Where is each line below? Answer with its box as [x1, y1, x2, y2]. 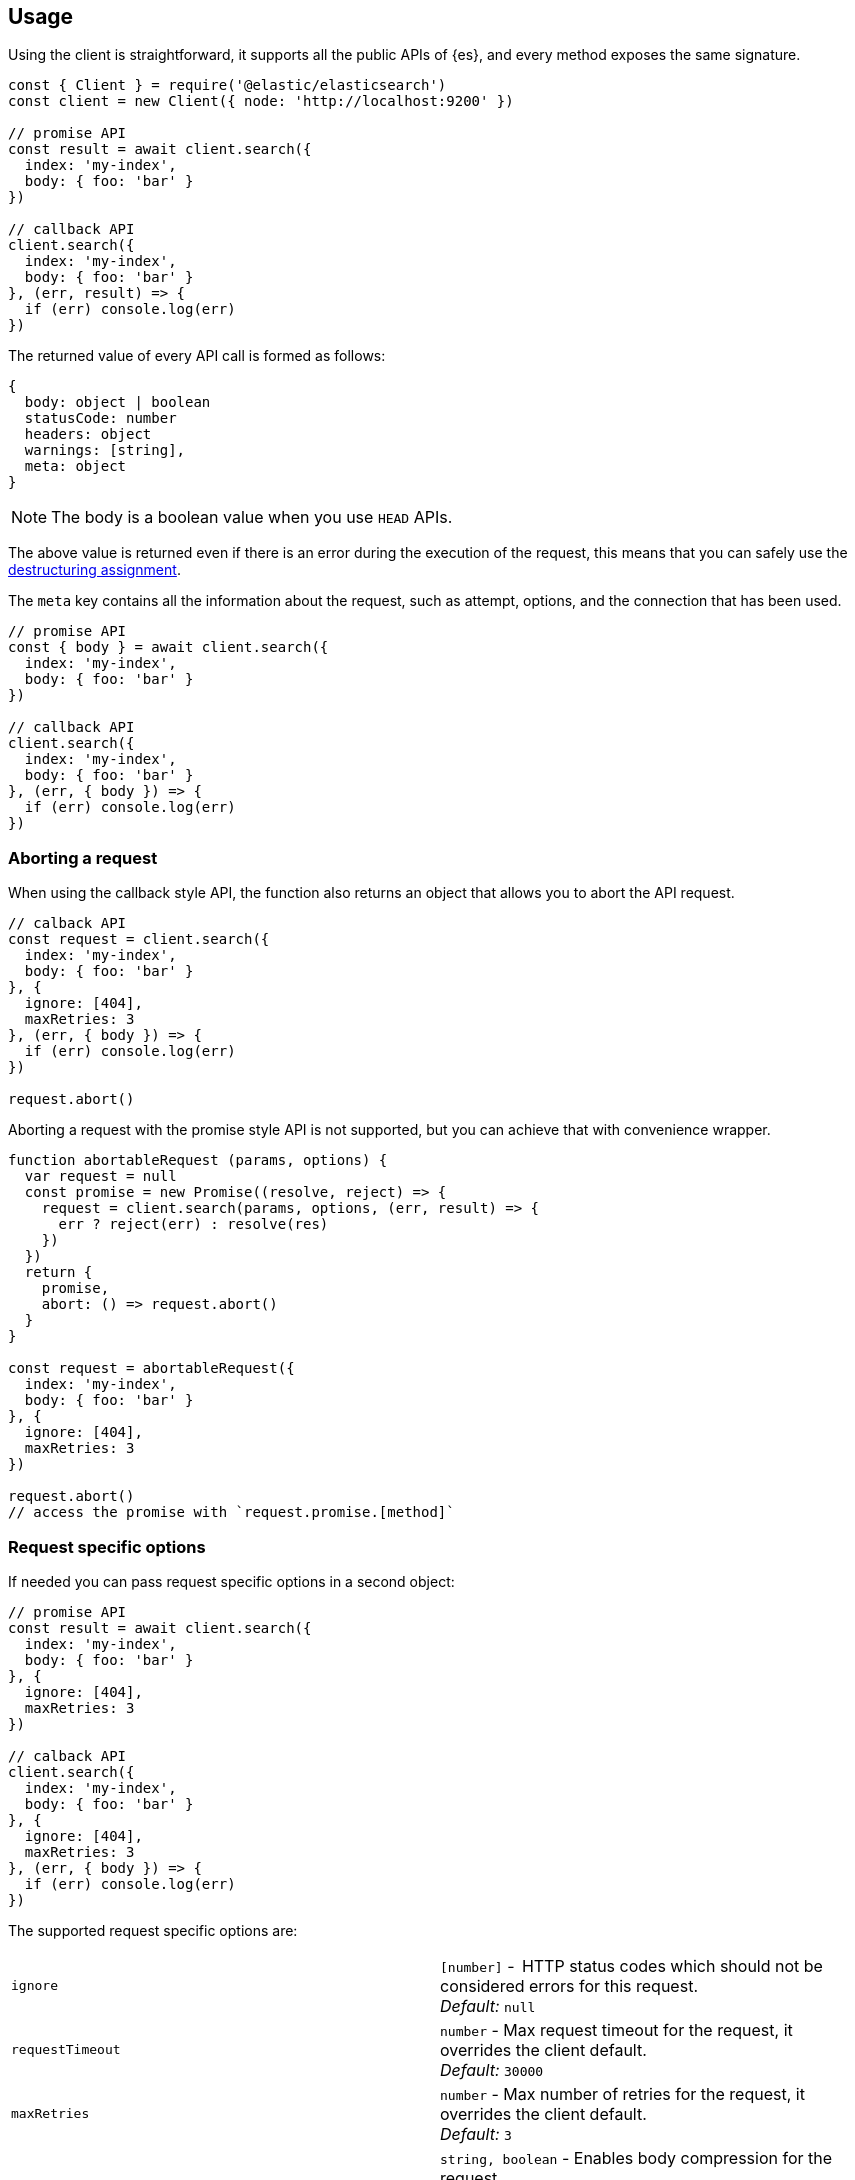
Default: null [440, 1995, 536, 2016]
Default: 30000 [440, 2059, 544, 2080]
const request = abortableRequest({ [8, 1360, 295, 1377]
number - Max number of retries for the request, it [440, 2083, 805, 2104]
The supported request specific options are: [8, 1921, 298, 1939]
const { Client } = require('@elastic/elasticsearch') [8, 77, 447, 94]
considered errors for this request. [440, 1975, 698, 1996]
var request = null [24, 1168, 177, 1185]
